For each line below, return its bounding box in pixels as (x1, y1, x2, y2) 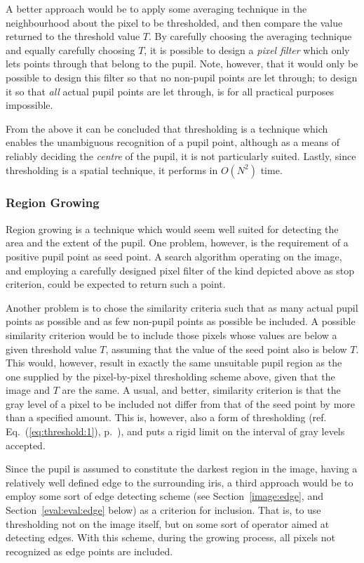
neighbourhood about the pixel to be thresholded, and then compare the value (6, 15, 343, 29)
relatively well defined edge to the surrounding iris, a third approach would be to (6, 475, 353, 489)
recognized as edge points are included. (6, 543, 173, 558)
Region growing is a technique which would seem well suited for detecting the (6, 221, 339, 236)
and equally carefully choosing (6, 42, 135, 57)
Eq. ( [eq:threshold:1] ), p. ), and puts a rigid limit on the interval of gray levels (6, 424, 345, 439)
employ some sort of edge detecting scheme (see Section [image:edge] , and (6, 489, 323, 503)
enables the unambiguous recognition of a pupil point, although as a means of (6, 135, 339, 150)
